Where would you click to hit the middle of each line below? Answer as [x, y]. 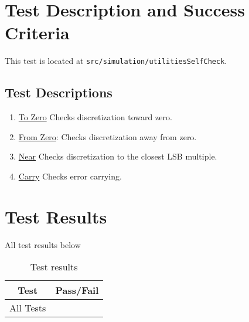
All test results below [43, 244]
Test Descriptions [59, 92]
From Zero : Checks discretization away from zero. [108, 136]
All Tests [28, 308]
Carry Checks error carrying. [70, 176]
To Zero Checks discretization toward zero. [95, 117]
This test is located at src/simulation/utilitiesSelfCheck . [116, 61]
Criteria [37, 33]
